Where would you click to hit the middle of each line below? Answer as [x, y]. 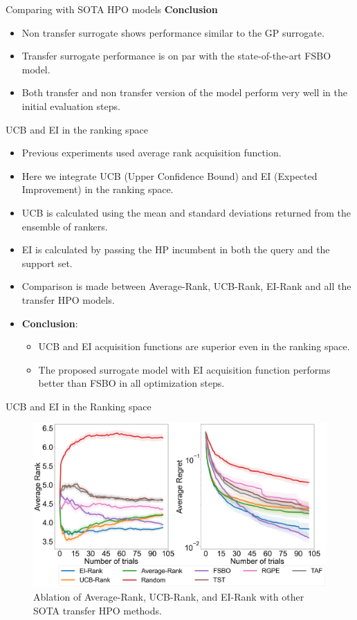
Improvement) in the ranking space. [98, 189]
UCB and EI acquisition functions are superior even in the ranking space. [194, 346]
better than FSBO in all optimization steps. [131, 383]
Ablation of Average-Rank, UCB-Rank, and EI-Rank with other [169, 597]
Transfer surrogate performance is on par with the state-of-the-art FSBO [176, 56]
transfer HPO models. [68, 299]
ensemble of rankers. [65, 226]
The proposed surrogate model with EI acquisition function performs [184, 369]
